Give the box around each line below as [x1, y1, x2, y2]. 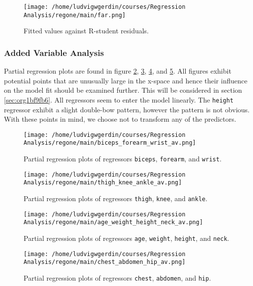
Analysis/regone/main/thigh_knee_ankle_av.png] [24, 179, 182, 186]
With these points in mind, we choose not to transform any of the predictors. [4, 114, 236, 124]
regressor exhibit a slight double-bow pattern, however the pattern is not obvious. [4, 104, 250, 114]
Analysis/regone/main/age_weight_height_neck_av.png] [24, 219, 203, 226]
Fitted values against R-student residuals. [24, 26, 149, 36]
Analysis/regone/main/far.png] [24, 11, 126, 19]
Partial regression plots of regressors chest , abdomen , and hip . [24, 272, 211, 283]
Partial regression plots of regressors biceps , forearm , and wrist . [24, 154, 222, 164]
